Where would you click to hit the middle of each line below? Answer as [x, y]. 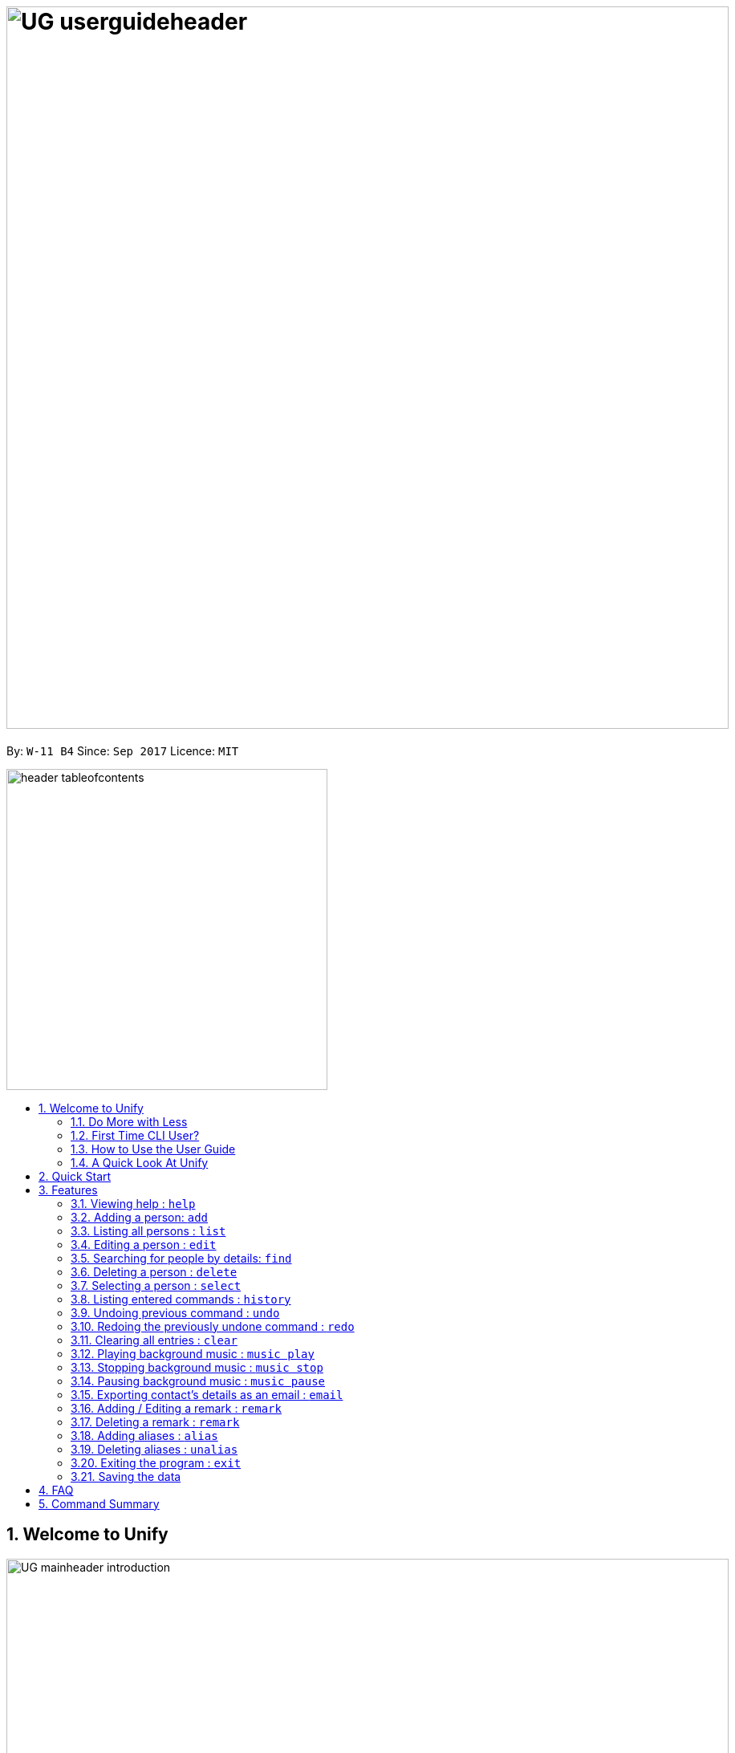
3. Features [68, 1190]
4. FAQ [56, 1490]
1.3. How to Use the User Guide [153, 1149]
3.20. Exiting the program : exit [156, 1462]
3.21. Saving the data [126, 1476]
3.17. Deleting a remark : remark [155, 1422]
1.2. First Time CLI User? [135, 1135]
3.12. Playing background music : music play [193, 1353]
